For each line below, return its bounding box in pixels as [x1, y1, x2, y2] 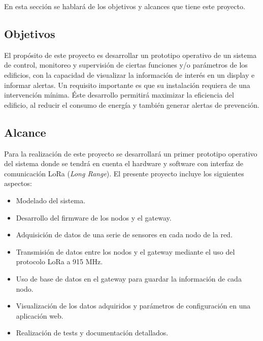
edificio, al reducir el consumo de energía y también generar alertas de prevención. [4, 99, 259, 110]
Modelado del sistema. [16, 195, 86, 205]
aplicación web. [16, 310, 63, 321]
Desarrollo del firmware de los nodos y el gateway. [16, 212, 172, 223]
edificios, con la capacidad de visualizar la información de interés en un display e [4, 69, 255, 80]
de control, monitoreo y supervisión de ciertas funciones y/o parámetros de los [4, 59, 248, 70]
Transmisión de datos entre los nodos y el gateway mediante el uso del [16, 246, 235, 257]
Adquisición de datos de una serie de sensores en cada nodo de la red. [16, 229, 233, 240]
